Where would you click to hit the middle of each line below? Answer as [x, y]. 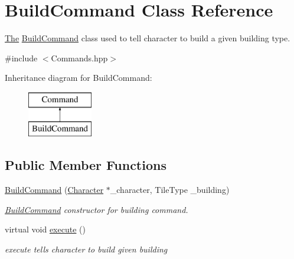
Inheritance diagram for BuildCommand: [79, 78]
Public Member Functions [86, 165]
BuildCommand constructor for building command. [97, 209]
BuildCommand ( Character [54, 190]
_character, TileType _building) [170, 190]
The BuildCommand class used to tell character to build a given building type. [148, 38]
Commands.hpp [79, 58]
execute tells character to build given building [86, 249]
